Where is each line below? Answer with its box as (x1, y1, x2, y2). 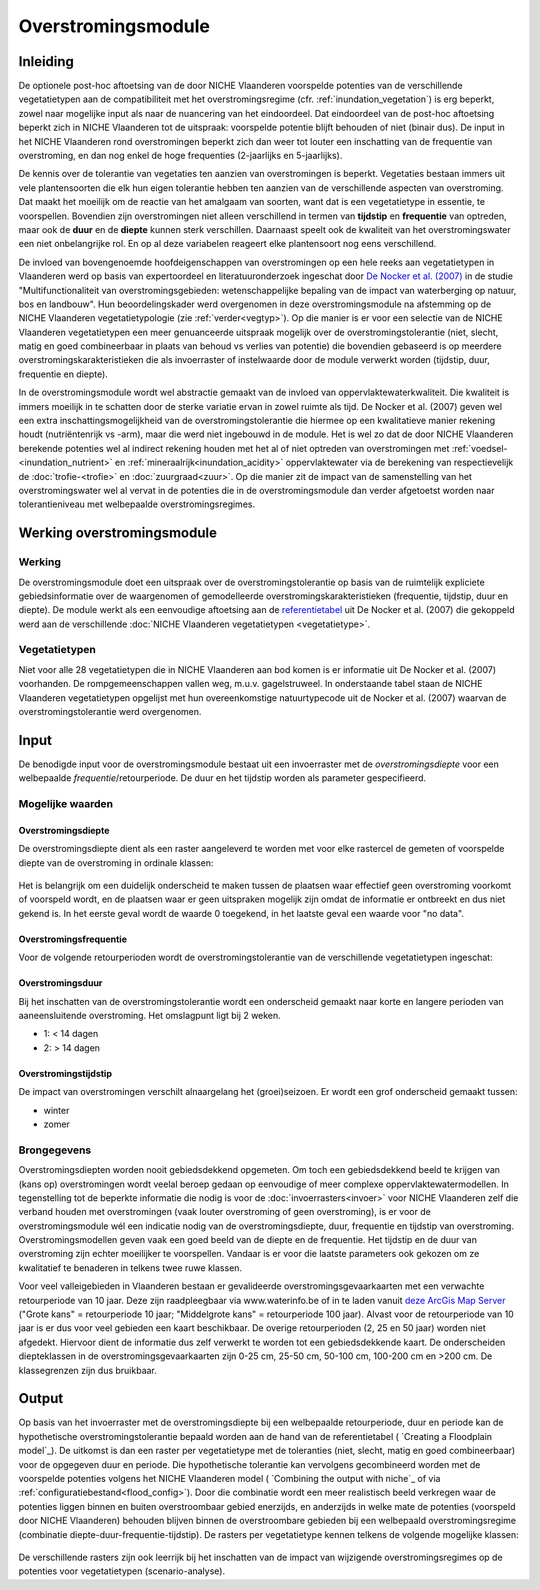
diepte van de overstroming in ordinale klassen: (18, 856, 214, 869)
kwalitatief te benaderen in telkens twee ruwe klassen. (18, 1261, 243, 1274)
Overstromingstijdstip (18, 1067, 112, 1079)
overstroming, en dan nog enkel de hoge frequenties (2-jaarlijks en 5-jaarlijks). (18, 150, 343, 162)
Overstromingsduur (18, 977, 103, 989)
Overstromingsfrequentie (18, 933, 127, 945)
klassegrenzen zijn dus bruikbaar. (18, 1364, 157, 1376)
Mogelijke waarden (18, 797, 114, 811)
